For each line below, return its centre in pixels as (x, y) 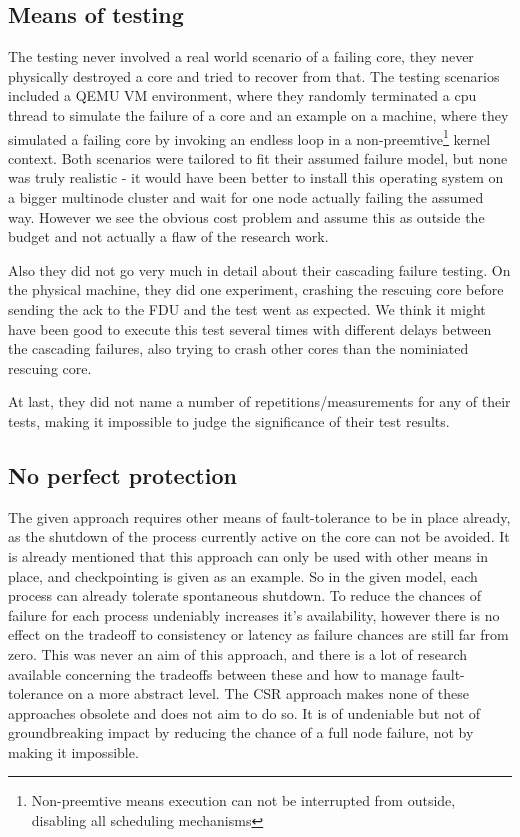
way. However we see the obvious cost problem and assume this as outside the (246, 216)
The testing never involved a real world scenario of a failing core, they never (241, 56)
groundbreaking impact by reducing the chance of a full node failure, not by (241, 732)
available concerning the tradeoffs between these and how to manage (218, 673)
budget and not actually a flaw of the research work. (168, 236)
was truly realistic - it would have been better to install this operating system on (256, 177)
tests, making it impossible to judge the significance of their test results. (229, 420)
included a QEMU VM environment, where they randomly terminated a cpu (242, 95)
